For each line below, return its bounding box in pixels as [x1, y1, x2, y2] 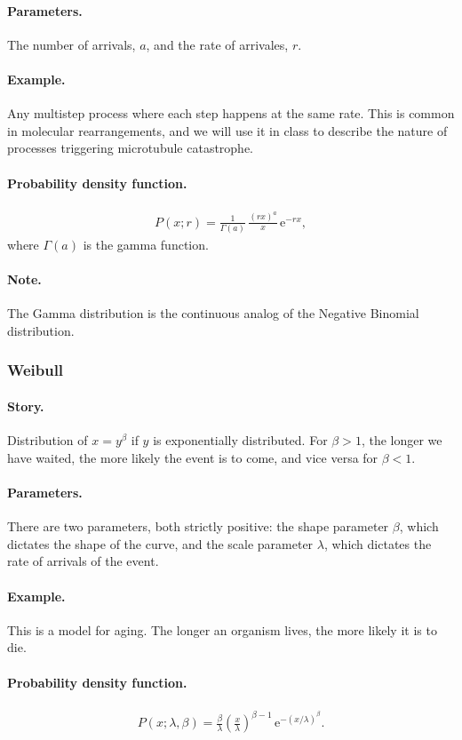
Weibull [7, 359, 64, 381]
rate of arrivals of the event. [7, 552, 159, 570]
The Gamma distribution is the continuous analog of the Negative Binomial [7, 304, 419, 322]
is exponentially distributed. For [153, 431, 328, 450]
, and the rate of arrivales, [146, 35, 289, 53]
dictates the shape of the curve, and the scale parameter [7, 534, 314, 553]
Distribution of [7, 431, 88, 450]
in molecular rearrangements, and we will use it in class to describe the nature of [7, 121, 448, 139]
